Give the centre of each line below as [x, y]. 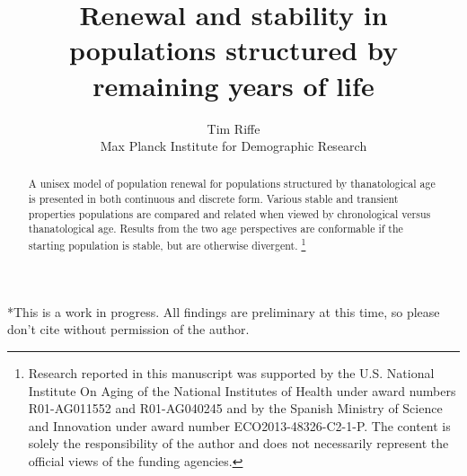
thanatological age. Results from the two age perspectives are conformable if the [216, 229]
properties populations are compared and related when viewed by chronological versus [229, 213]
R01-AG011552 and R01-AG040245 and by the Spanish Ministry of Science [235, 408]
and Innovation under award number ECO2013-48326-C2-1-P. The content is [239, 425]
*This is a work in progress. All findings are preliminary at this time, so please [224, 311]
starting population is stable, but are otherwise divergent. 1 [167, 244]
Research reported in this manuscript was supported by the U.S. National [231, 372]
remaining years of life [233, 85]
